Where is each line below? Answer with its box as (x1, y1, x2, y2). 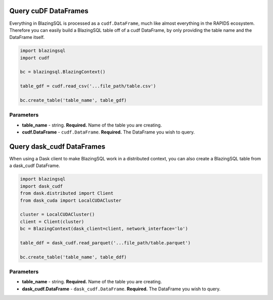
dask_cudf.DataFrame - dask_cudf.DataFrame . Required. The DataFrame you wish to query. (22, 286, 221, 292)
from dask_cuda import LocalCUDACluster (20, 197, 121, 203)
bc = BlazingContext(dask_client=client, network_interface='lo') (20, 226, 188, 232)
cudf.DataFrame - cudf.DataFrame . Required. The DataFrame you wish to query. (22, 129, 195, 135)
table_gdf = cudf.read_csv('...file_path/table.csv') (20, 83, 156, 89)
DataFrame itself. (9, 34, 45, 40)
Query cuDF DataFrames (9, 7, 88, 15)
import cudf (20, 55, 50, 61)
